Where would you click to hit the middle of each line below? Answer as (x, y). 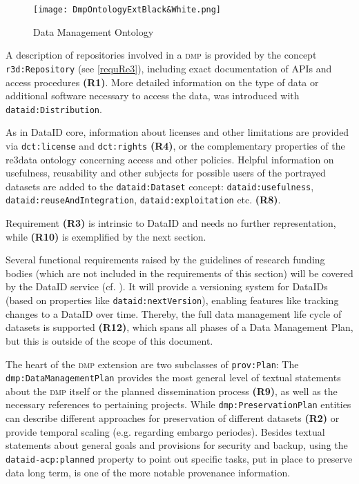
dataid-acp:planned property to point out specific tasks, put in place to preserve (179, 458)
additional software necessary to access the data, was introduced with (153, 95)
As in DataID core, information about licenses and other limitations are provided (177, 132)
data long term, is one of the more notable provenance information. (148, 472)
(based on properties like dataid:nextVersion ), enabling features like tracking (172, 300)
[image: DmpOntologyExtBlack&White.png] (127, 10)
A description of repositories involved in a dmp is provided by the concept (161, 55)
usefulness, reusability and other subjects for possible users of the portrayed (166, 173)
